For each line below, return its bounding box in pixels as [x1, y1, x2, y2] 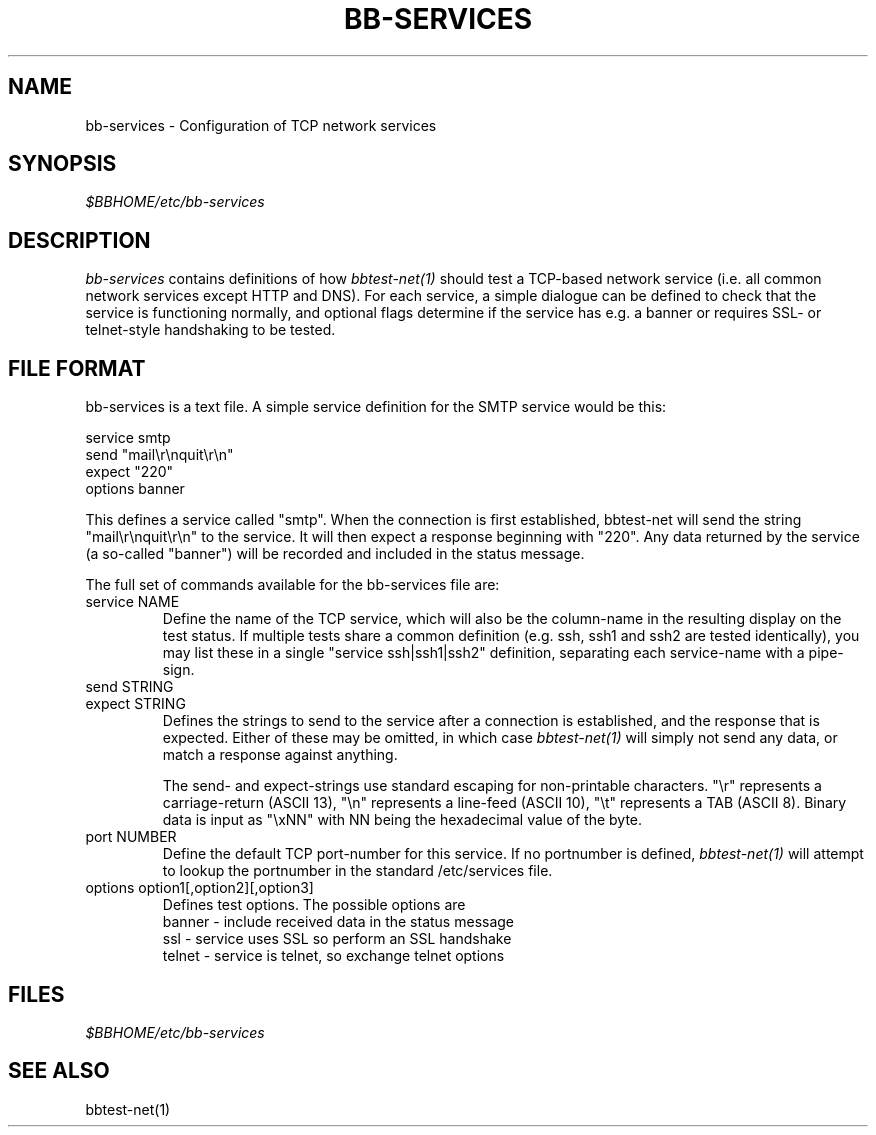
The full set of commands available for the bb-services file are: [85, 576, 500, 594]
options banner [85, 480, 185, 498]
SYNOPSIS [8, 151, 117, 177]
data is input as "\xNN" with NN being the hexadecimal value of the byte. [162, 811, 643, 829]
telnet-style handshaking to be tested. [85, 321, 336, 339]
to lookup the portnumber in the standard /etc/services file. [162, 862, 553, 880]
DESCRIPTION [8, 227, 151, 253]
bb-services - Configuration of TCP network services [85, 116, 437, 134]
